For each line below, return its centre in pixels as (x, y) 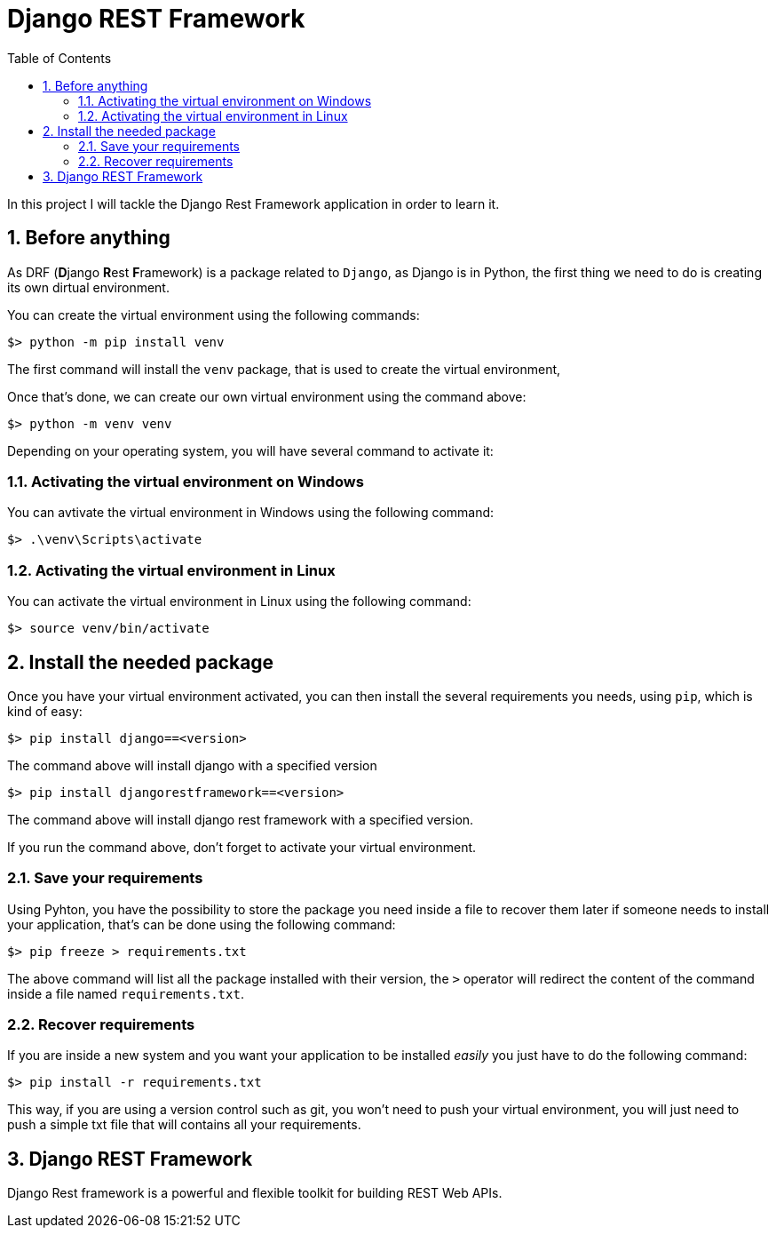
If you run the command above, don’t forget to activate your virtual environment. (242, 847)
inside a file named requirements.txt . (126, 993)
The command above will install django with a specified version (192, 765)
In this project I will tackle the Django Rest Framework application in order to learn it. (253, 203)
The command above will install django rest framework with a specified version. (241, 819)
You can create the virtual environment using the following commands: (214, 315)
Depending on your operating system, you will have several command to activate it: (250, 450)
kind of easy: (45, 711)
